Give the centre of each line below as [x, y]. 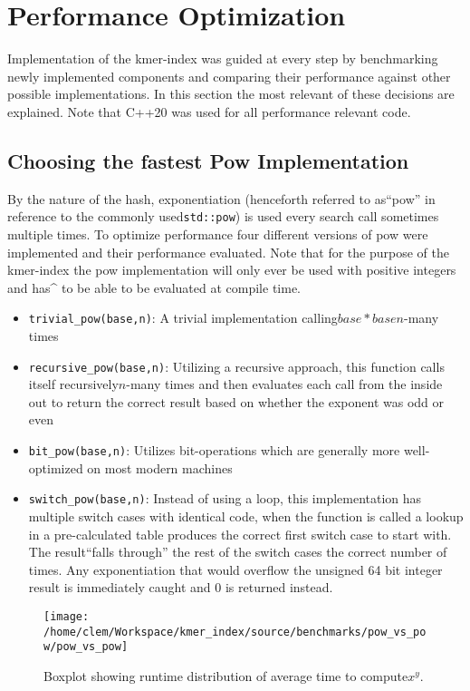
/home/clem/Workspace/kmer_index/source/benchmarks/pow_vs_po [235, 632]
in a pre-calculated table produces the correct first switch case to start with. [240, 534]
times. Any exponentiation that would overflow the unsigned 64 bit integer [235, 569]
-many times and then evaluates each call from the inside [284, 384]
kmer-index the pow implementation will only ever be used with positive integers [232, 270]
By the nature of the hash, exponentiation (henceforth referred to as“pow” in [221, 198]
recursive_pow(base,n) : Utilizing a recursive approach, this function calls [236, 366]
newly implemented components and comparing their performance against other [229, 76]
